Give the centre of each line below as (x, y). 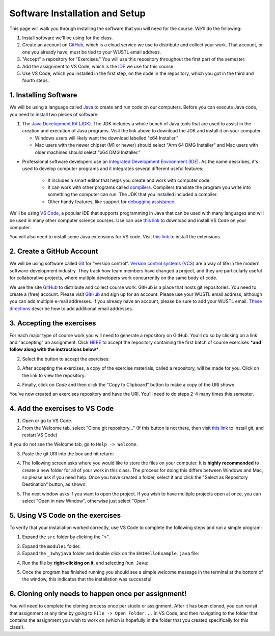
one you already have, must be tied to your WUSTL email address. (92, 52)
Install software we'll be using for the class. (67, 38)
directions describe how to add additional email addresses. (71, 309)
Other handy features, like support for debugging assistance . (112, 202)
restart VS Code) (40, 435)
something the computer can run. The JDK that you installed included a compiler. (133, 195)
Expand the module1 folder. (51, 546)
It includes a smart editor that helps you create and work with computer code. (129, 180)
